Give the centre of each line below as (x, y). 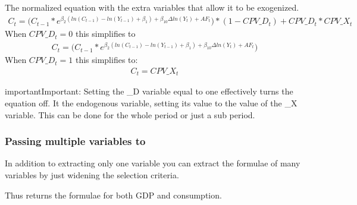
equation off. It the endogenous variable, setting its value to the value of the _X (151, 102)
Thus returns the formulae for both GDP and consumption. (113, 195)
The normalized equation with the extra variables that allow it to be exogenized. (152, 7)
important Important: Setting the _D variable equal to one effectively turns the (149, 91)
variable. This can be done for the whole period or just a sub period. (130, 114)
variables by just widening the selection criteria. (92, 174)
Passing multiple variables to (75, 141)
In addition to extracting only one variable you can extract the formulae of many (153, 163)
